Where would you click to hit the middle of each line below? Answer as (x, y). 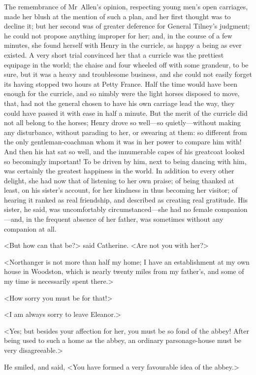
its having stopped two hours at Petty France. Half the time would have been (121, 84)
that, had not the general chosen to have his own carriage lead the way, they (119, 103)
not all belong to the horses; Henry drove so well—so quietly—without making (123, 122)
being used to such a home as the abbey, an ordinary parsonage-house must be (123, 340)
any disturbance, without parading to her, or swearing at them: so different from (126, 132)
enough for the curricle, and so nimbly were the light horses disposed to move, (122, 93)
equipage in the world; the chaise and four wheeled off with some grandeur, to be (126, 64)
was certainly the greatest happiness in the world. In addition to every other (119, 171)
